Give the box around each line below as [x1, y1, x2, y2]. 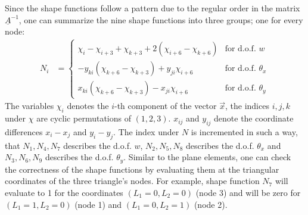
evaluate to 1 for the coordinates [5, 186, 123, 199]
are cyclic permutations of [36, 112, 131, 124]
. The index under [113, 125, 179, 138]
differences [5, 125, 43, 138]
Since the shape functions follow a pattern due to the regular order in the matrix [5, 2, 300, 14]
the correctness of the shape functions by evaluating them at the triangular [5, 163, 279, 175]
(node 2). [194, 198, 228, 210]
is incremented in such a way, [191, 125, 298, 138]
